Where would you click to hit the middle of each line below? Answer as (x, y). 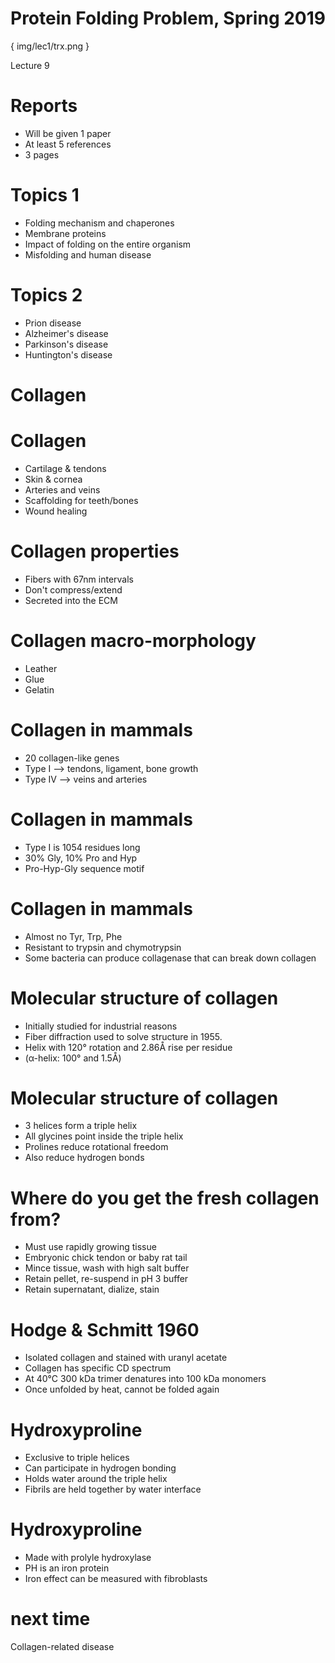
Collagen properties (95, 551)
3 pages (42, 154)
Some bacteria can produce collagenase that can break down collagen (170, 958)
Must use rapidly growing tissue (90, 1247)
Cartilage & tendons (65, 468)
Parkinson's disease (66, 344)
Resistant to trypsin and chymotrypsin (103, 947)
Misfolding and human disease (88, 254)
